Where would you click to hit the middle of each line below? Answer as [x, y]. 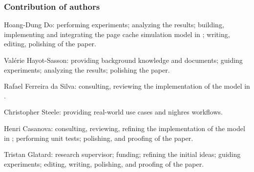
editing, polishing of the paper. [50, 44]
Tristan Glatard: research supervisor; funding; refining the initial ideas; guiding [122, 154]
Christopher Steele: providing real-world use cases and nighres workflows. [113, 112]
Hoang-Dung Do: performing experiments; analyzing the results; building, [114, 25]
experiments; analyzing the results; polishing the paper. [87, 69]
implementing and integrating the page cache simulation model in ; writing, [117, 34]
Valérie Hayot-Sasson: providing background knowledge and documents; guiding [123, 60]
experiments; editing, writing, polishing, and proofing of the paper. [104, 163]
